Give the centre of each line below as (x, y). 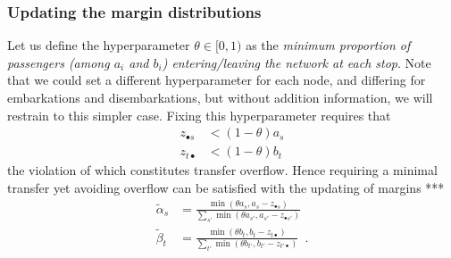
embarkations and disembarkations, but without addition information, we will (220, 97)
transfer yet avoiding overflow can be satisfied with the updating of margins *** (226, 187)
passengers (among (58, 62)
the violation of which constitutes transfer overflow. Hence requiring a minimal (222, 170)
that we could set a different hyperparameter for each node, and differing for (217, 80)
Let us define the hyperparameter (99, 45)
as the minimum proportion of (328, 45)
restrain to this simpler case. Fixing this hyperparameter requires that (199, 115)
